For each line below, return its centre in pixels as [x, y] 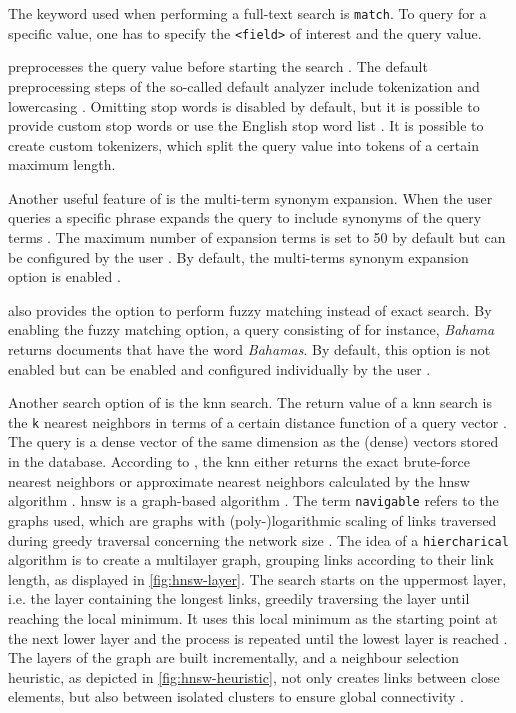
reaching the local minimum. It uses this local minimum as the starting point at [253, 617]
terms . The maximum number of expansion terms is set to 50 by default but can [257, 237]
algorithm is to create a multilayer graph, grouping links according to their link [251, 559]
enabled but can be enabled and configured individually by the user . [219, 368]
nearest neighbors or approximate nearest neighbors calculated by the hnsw [239, 480]
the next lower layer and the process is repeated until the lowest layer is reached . [258, 637]
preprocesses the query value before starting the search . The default [218, 66]
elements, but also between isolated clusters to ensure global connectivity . [236, 696]
